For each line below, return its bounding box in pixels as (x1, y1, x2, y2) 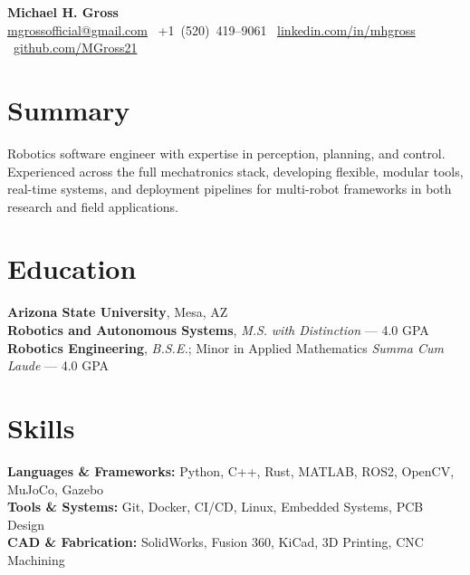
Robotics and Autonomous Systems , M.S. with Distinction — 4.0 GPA (7, 321, 429, 339)
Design (7, 514, 45, 533)
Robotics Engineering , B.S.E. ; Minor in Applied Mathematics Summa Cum (7, 338, 444, 357)
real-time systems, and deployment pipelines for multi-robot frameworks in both (7, 179, 452, 198)
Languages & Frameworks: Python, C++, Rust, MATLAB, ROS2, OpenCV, (7, 461, 455, 480)
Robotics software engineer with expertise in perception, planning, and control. (7, 143, 446, 162)
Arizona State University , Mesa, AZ (7, 302, 228, 321)
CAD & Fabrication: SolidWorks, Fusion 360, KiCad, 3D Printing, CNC (7, 532, 424, 551)
